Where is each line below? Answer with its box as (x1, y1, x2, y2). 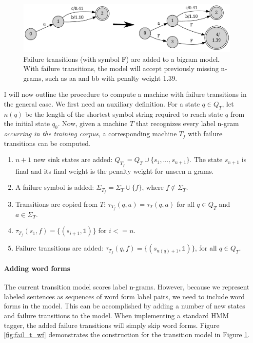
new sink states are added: (33, 154, 113, 164)
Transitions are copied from (15, 199, 98, 209)
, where (142, 182, 164, 192)
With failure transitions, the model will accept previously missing (23, 63, 219, 73)
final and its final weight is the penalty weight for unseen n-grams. (15, 165, 214, 176)
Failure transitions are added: (15, 243, 103, 253)
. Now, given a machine (58, 118, 128, 128)
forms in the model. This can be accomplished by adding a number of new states (4, 301, 245, 311)
